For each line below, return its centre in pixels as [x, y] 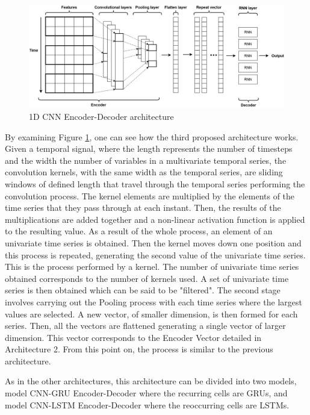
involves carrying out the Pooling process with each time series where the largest [153, 301]
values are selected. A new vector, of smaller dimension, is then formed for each [151, 314]
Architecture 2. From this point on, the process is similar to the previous [139, 349]
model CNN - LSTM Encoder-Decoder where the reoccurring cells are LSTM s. [147, 404]
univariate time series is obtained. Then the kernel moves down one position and [153, 242]
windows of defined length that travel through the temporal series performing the [155, 183]
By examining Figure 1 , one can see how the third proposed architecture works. [152, 136]
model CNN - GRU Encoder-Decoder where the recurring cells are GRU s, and [146, 393]
